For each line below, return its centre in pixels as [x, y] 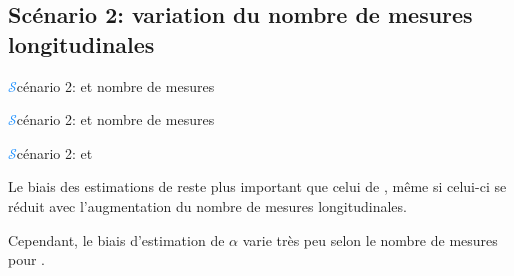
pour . [27, 259]
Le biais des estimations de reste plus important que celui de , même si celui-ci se [257, 186]
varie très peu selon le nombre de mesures [370, 239]
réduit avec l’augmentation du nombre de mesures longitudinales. [207, 205]
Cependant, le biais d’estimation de [116, 239]
